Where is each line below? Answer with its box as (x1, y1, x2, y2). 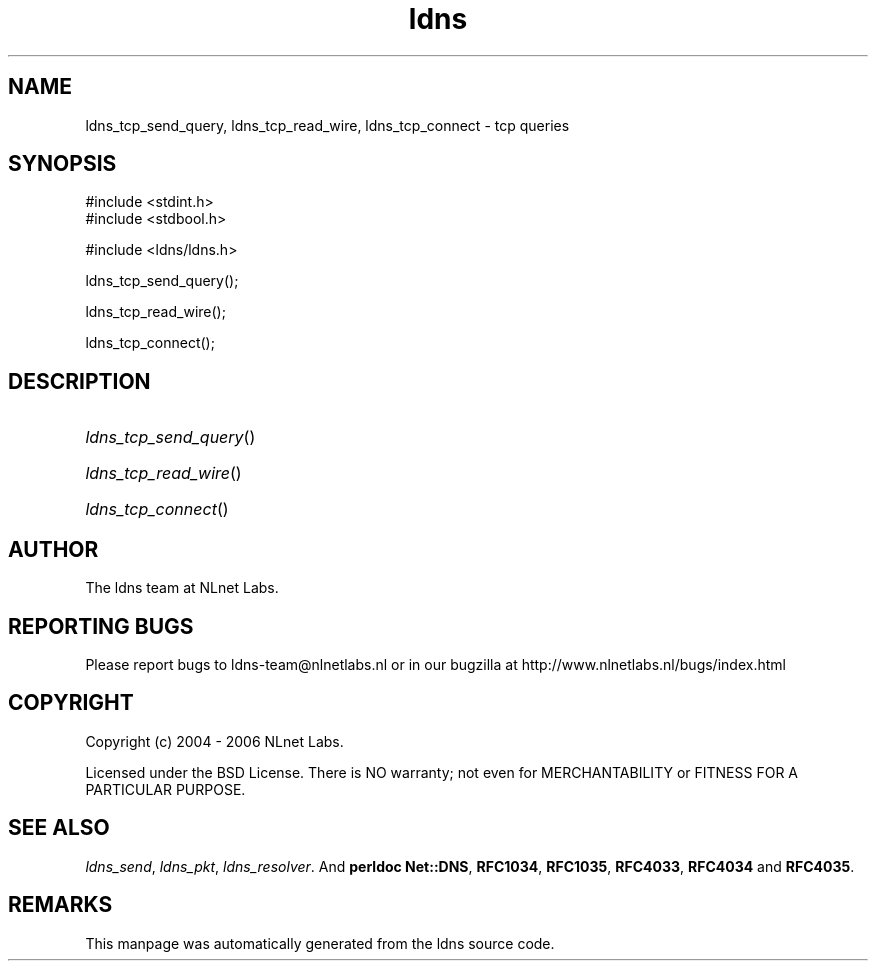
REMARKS (8, 892, 113, 918)
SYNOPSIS (8, 151, 117, 177)
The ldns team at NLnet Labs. (85, 579, 279, 597)
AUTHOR (8, 536, 99, 562)
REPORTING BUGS (8, 613, 194, 639)
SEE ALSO (8, 815, 110, 841)
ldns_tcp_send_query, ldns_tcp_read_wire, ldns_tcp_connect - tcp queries (85, 116, 570, 134)
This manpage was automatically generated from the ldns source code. (85, 934, 555, 952)
